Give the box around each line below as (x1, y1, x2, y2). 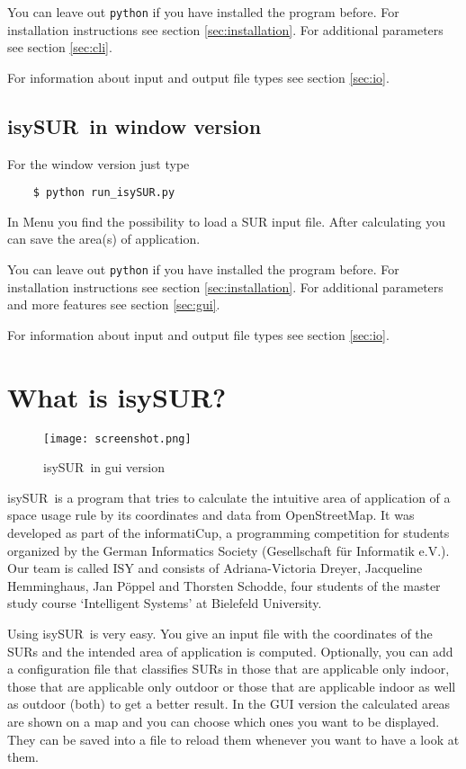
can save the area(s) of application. (7, 229, 201, 248)
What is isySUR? (7, 378, 227, 415)
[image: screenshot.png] (43, 432, 192, 445)
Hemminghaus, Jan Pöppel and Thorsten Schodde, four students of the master (7, 576, 441, 595)
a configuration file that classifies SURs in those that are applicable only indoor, (7, 659, 450, 678)
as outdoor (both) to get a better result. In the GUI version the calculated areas (7, 694, 451, 713)
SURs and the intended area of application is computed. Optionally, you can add (7, 641, 453, 660)
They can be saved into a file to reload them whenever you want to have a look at (7, 729, 460, 748)
